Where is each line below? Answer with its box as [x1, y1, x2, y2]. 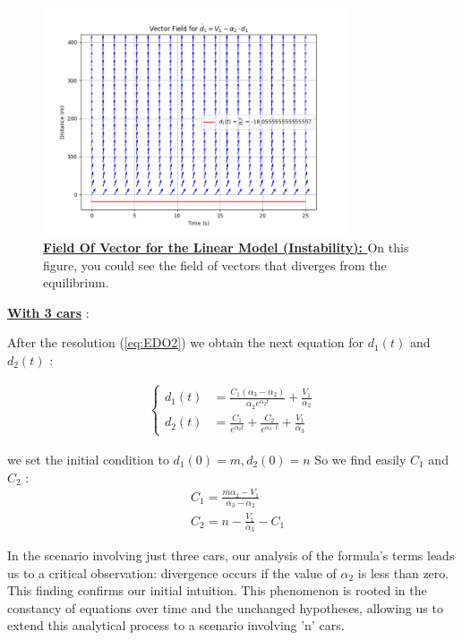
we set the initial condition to [7, 449, 169, 468]
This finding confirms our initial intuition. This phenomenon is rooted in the [7, 581, 427, 600]
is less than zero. [357, 563, 449, 582]
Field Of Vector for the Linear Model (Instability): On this [43, 237, 409, 256]
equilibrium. [43, 273, 109, 292]
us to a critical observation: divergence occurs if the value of [7, 563, 337, 582]
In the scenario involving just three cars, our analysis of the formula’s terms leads [7, 546, 455, 565]
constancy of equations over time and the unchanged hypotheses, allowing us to [7, 598, 443, 617]
